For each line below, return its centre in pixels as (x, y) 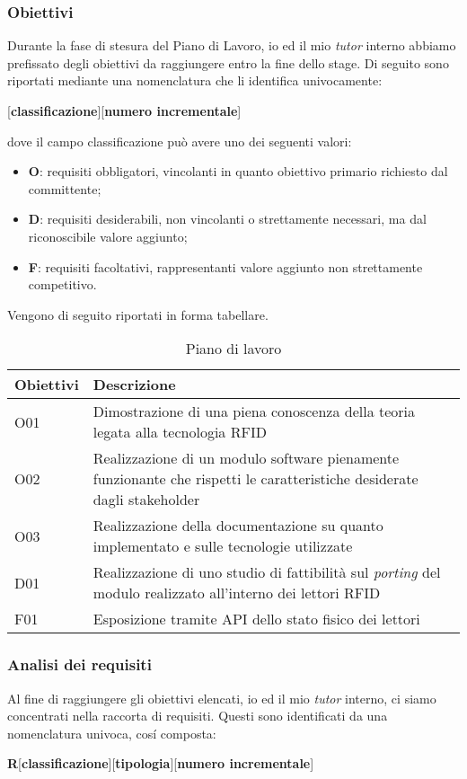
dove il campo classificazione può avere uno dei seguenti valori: (180, 141)
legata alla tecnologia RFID (180, 432)
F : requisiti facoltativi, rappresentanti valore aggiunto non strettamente (225, 266)
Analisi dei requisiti (79, 664)
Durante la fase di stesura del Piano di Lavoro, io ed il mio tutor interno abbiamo (232, 45)
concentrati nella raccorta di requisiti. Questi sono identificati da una (198, 716)
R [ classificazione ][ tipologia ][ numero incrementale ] (161, 763)
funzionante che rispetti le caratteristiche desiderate (256, 479)
